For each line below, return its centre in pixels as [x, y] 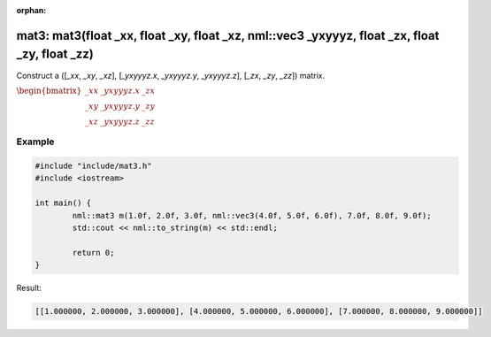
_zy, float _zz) [55, 54]
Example [35, 142]
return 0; [93, 253]
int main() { [63, 203]
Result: [29, 288]
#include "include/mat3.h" [93, 166]
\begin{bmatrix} [49, 90]
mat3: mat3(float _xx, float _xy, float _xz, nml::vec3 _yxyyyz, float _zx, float [228, 35]
